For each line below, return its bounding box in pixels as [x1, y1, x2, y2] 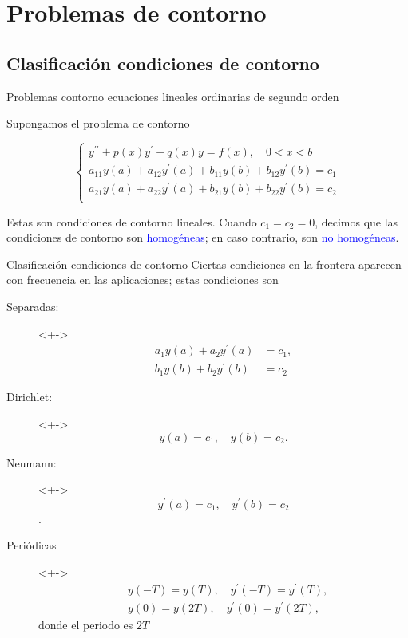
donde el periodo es [38, 616, 133, 632]
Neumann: [6, 454, 57, 471]
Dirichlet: [6, 388, 53, 405]
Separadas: [6, 298, 59, 314]
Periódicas [6, 537, 57, 553]
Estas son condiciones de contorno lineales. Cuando [6, 213, 257, 230]
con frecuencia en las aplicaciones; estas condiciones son [6, 271, 279, 288]
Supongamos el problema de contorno [6, 115, 190, 132]
